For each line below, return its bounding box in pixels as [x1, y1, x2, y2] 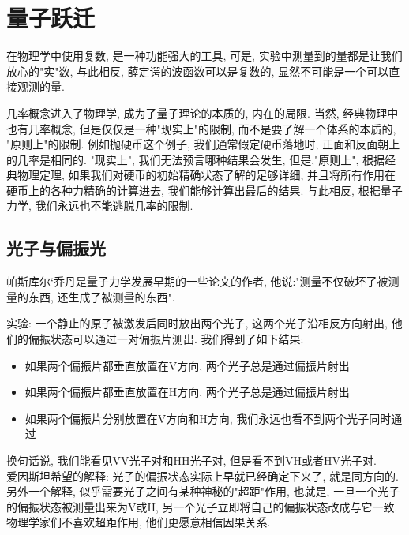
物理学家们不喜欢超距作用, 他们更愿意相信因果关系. [6, 514, 271, 530]
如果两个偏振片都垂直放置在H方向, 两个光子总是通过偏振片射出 [24, 383, 350, 400]
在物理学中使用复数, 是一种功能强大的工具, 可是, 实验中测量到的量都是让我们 [6, 47, 403, 64]
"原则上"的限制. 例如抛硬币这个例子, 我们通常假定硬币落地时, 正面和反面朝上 [6, 136, 400, 152]
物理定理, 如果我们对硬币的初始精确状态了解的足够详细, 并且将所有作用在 [17, 166, 396, 183]
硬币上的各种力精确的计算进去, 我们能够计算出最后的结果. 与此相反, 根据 [6, 181, 381, 198]
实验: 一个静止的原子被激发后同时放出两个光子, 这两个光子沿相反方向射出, [6, 315, 388, 331]
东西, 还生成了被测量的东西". [28, 288, 175, 305]
